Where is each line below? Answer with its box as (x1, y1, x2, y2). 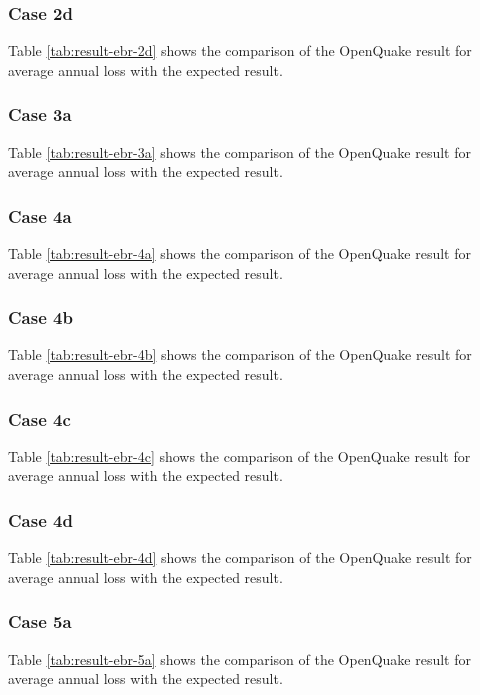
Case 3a (8, 102, 72, 127)
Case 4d (8, 507, 73, 532)
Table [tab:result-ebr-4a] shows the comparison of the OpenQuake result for (8, 243, 471, 264)
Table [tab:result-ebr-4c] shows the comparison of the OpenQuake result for (8, 445, 471, 466)
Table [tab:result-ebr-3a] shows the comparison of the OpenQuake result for (8, 141, 471, 162)
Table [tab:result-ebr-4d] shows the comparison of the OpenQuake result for (8, 547, 472, 568)
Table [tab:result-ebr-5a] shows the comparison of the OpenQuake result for (8, 648, 471, 669)
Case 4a (8, 203, 72, 228)
